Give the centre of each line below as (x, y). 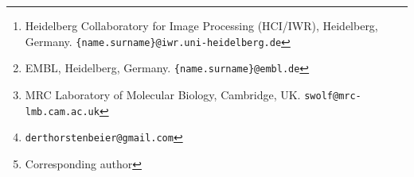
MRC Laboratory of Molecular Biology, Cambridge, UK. (163, 94)
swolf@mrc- (333, 96)
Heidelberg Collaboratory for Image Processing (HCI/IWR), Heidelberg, (201, 25)
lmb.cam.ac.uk (62, 112)
